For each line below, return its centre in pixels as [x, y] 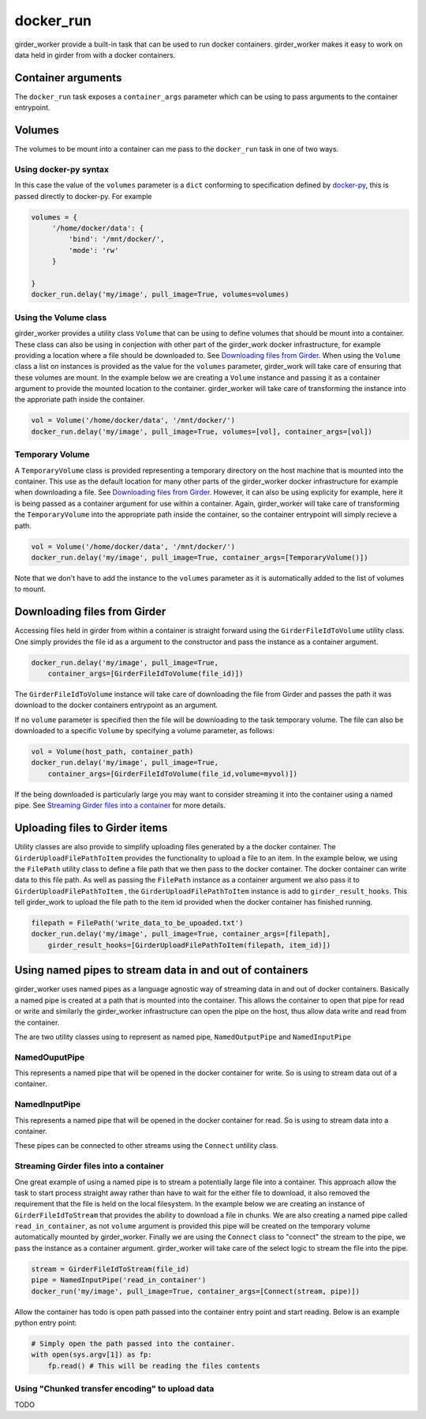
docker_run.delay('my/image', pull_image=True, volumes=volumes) [160, 295]
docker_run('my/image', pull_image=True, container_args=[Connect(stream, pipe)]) [196, 1291]
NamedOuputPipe [50, 1057]
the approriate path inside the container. [80, 400]
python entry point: [46, 1323]
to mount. [30, 589]
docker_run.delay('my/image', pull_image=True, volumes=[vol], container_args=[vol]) [202, 431]
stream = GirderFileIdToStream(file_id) [110, 1269]
